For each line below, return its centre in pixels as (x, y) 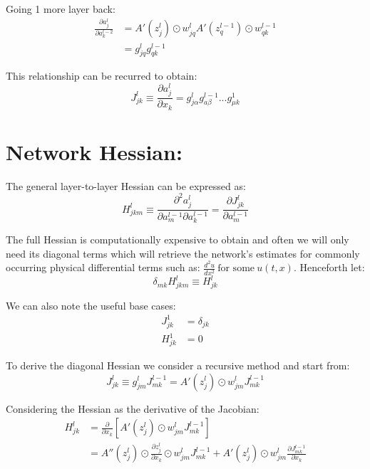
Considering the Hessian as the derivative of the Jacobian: (133, 408)
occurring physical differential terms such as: (103, 267)
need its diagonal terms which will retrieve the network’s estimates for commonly (183, 253)
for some (236, 269)
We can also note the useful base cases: (91, 305)
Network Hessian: (94, 151)
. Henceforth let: (329, 267)
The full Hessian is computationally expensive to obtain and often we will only (178, 239)
